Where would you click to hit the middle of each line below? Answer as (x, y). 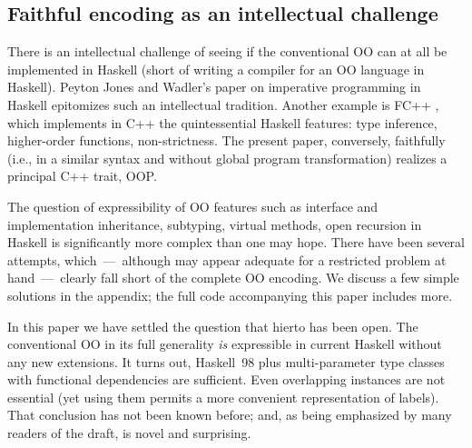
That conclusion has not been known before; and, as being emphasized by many (230, 415)
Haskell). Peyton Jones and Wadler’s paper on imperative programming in (214, 87)
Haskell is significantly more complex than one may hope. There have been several (236, 242)
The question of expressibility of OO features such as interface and (193, 206)
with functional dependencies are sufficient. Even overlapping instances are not (226, 379)
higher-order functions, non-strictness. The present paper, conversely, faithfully (226, 140)
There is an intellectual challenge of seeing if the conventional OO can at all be (227, 51)
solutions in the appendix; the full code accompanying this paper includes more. (230, 295)
